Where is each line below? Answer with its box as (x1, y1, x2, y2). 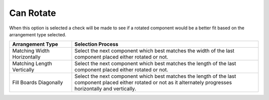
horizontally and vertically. (74, 85, 136, 92)
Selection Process (74, 41, 119, 48)
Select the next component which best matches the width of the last (74, 47, 235, 54)
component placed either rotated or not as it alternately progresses (74, 79, 232, 86)
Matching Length (12, 60, 52, 67)
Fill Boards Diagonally (12, 79, 63, 86)
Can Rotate (9, 7, 56, 18)
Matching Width (12, 47, 50, 54)
